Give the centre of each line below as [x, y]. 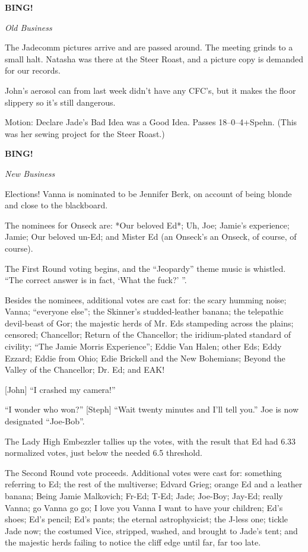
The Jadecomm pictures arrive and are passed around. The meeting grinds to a [149, 47]
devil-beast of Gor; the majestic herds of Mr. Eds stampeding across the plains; [149, 323]
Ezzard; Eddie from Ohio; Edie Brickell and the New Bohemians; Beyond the [145, 358]
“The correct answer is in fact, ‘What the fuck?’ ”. [96, 280]
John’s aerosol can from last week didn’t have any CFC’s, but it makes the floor [150, 90]
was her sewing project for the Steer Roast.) [85, 133]
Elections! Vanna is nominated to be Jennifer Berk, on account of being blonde [148, 193]
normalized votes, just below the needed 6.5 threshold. [104, 453]
